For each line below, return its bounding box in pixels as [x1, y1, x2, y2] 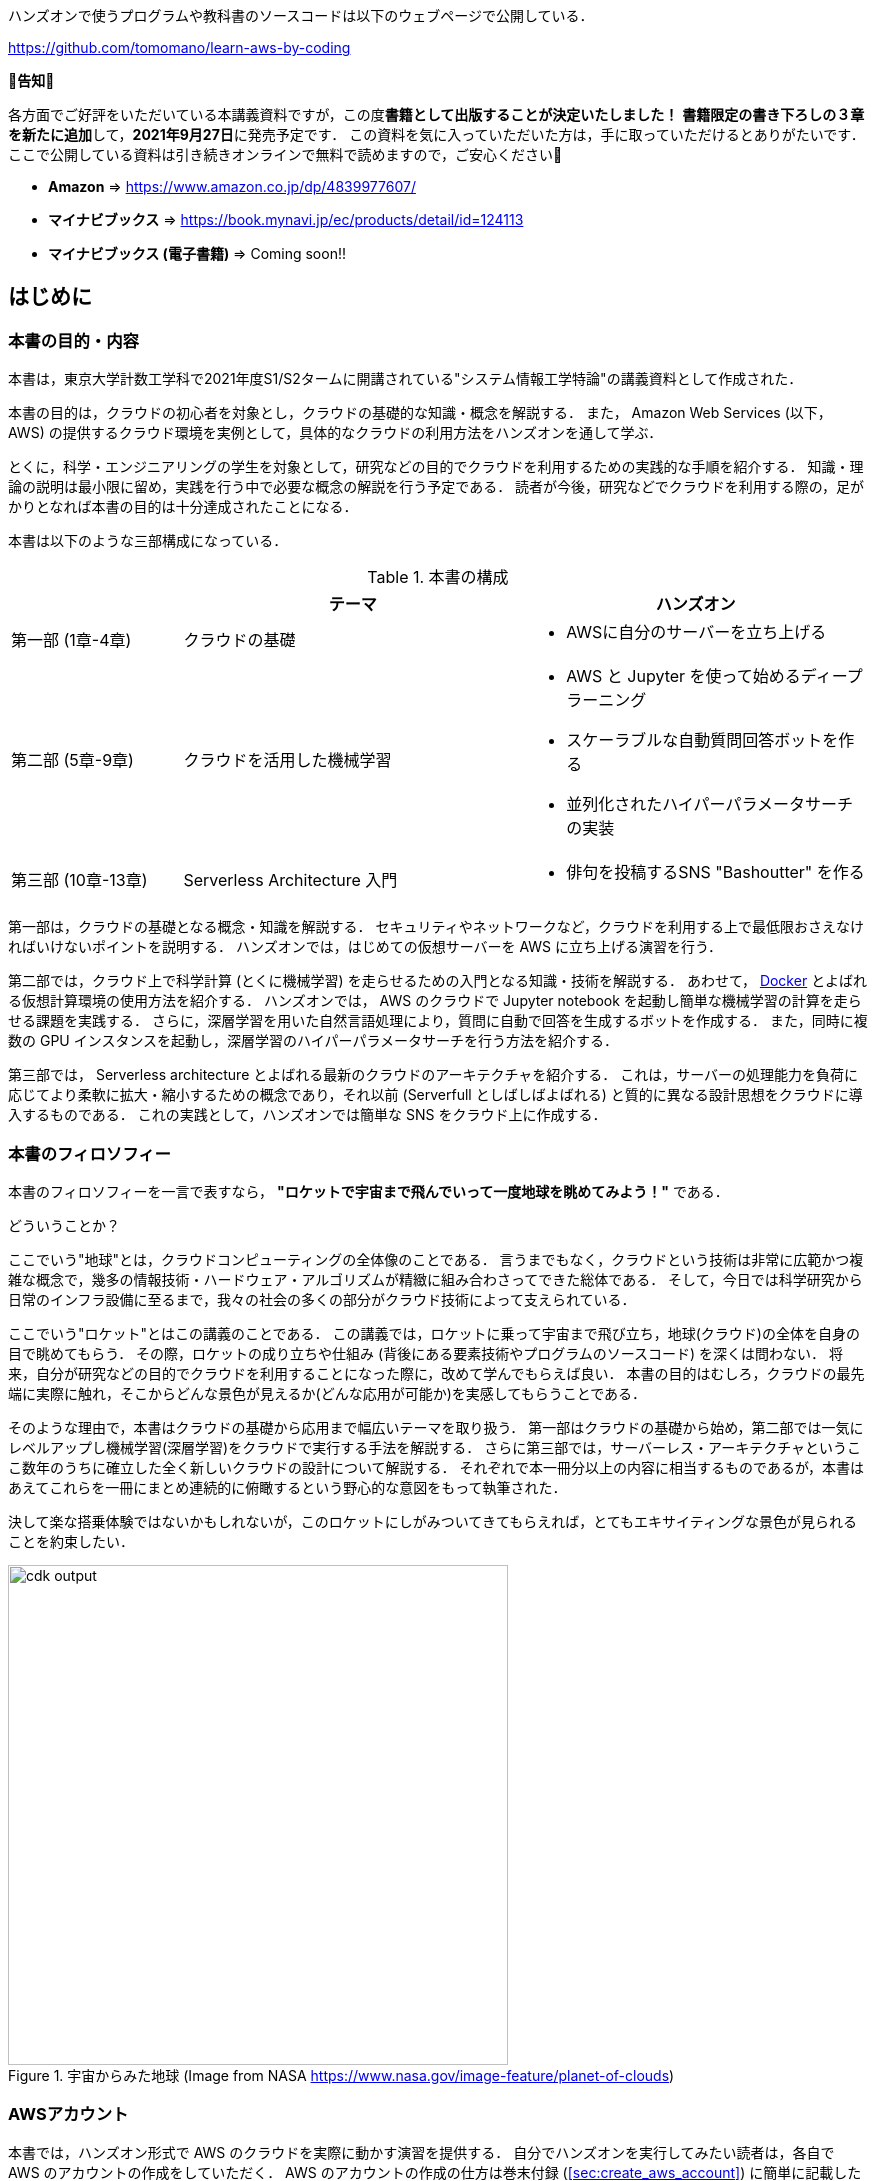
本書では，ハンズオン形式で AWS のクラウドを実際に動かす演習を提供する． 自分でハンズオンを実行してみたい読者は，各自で [8, 2143, 835, 2161]
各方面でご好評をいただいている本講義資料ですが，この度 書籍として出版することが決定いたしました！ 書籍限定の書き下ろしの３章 [8, 106, 865, 123]
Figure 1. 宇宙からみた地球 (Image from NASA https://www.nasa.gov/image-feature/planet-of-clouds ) [8, 2066, 675, 2084]
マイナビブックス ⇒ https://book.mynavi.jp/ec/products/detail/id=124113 [48, 211, 524, 228]
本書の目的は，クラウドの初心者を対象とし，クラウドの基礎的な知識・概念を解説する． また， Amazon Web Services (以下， [8, 404, 832, 422]
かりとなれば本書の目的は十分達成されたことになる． [8, 498, 358, 516]
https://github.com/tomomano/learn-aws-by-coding [8, 39, 351, 56]
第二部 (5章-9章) [11, 750, 134, 771]
